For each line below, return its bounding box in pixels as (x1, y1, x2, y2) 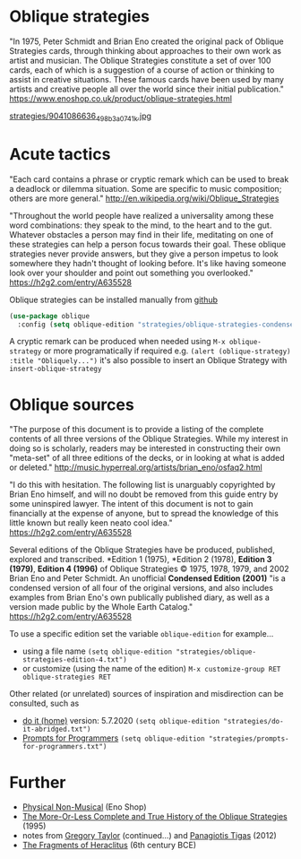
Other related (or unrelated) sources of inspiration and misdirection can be (9, 689, 284, 699)
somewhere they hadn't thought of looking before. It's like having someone (9, 257, 287, 268)
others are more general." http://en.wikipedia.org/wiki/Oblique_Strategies (9, 193, 279, 204)
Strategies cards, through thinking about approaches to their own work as (9, 45, 282, 56)
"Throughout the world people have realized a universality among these (9, 210, 274, 221)
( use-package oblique (9, 311, 90, 320)
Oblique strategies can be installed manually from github (9, 294, 218, 305)
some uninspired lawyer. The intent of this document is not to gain (9, 499, 254, 509)
